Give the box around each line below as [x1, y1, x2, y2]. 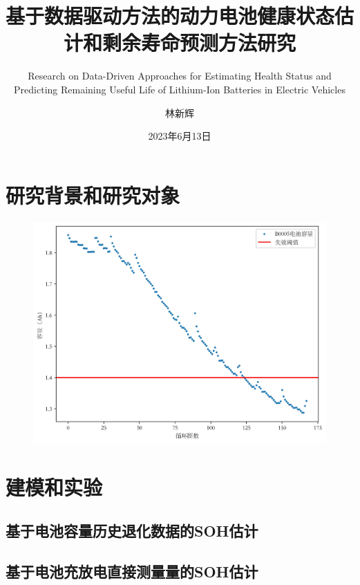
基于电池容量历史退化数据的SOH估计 [6, 520, 258, 541]
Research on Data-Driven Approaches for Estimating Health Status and [28, 68, 332, 83]
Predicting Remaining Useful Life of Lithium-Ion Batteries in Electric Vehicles [14, 82, 345, 96]
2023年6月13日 [148, 129, 211, 143]
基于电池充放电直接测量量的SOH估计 [6, 561, 258, 582]
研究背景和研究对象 [6, 180, 180, 209]
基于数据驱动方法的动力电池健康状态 [6, 1, 335, 30]
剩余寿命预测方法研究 [102, 28, 296, 57]
